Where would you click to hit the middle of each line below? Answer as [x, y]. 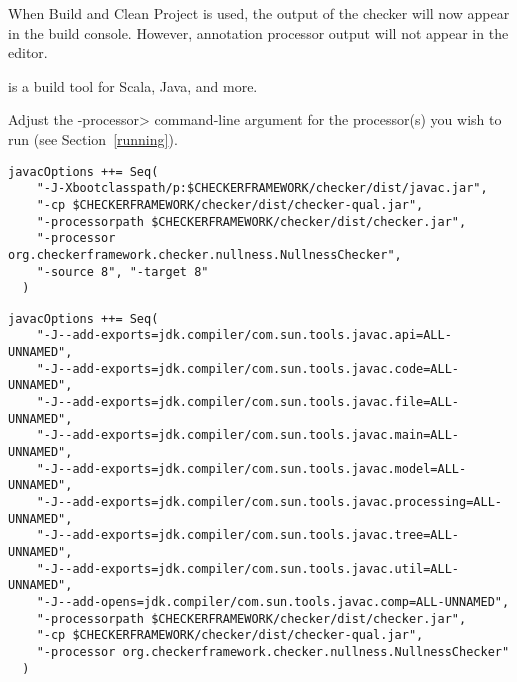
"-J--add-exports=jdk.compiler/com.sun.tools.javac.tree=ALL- [248, 535]
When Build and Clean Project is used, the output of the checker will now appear [259, 13]
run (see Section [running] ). [93, 138]
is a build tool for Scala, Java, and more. [133, 85]
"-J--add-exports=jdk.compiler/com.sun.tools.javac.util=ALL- [248, 568]
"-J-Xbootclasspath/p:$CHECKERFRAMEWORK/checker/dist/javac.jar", [262, 188]
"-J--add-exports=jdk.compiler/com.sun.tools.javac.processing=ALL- [269, 502]
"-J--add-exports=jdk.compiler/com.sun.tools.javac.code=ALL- [248, 368]
